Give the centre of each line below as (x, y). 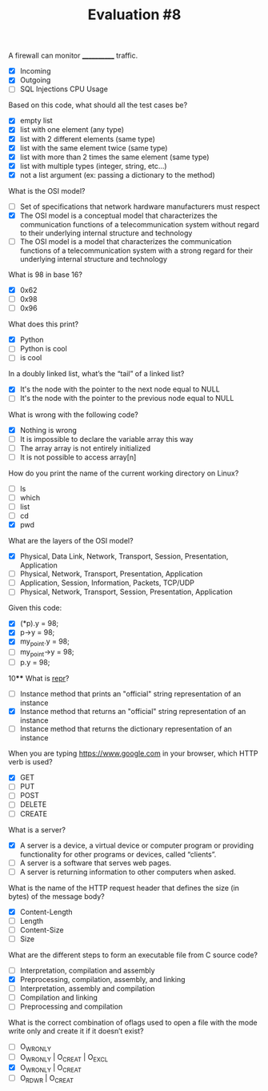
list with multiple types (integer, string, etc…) (93, 166)
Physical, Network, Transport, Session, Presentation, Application (126, 592)
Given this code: (35, 608)
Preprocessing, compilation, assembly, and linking (102, 980)
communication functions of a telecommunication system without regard (140, 224)
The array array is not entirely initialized (85, 448)
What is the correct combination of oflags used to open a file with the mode (133, 1023)
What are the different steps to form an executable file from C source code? (133, 955)
